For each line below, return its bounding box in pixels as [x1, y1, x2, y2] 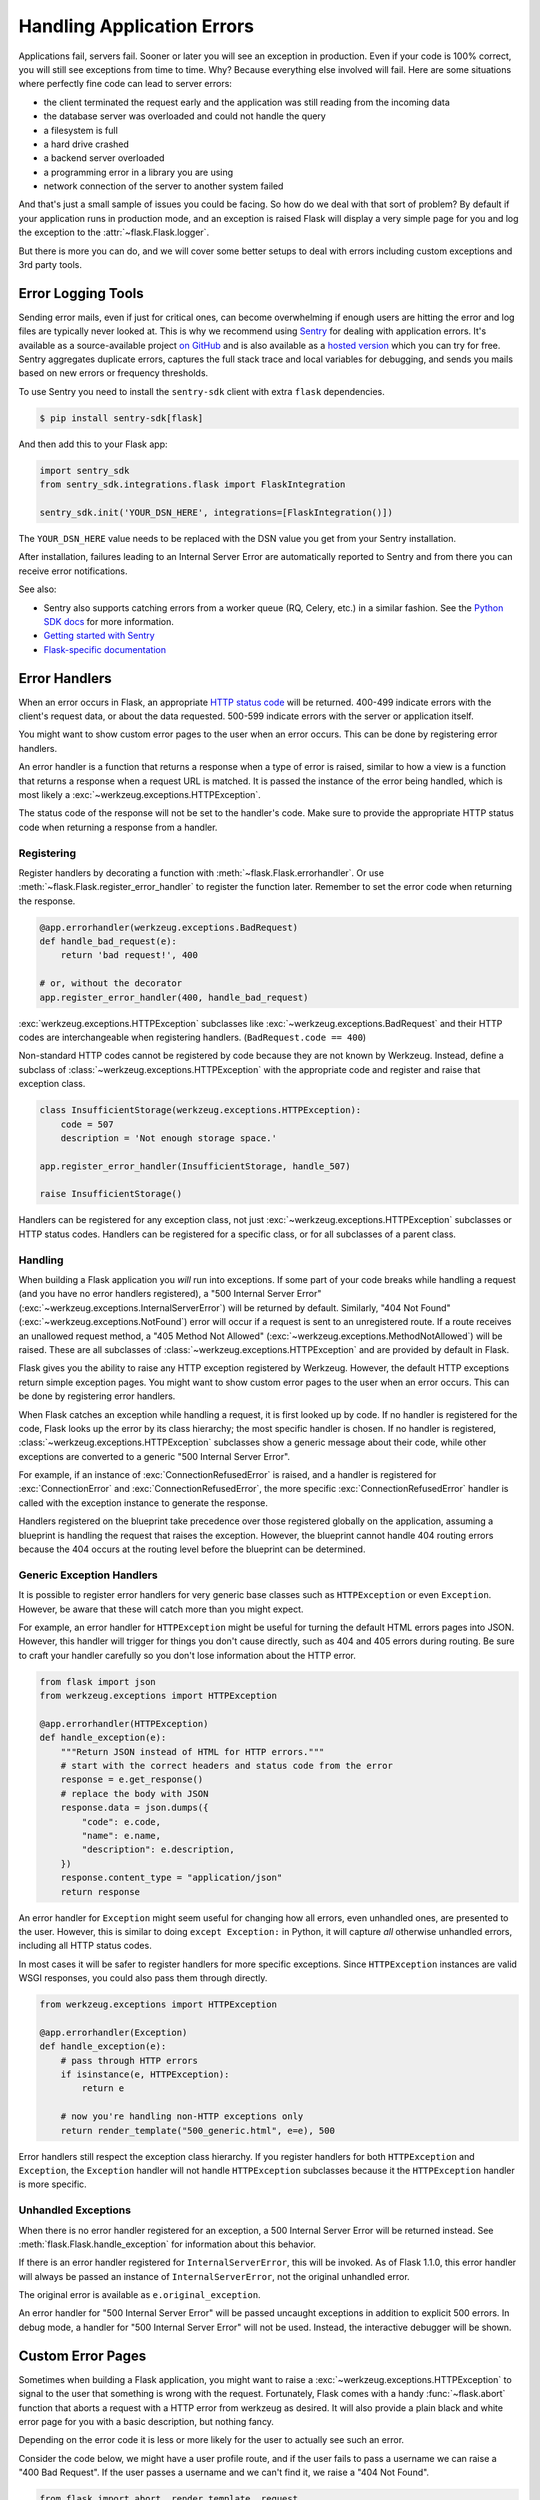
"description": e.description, [81, 1844, 235, 1855]
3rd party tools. [18, 259, 82, 271]
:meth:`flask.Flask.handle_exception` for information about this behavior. [18, 2238, 317, 2250]
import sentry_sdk [39, 465, 130, 476]
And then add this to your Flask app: [18, 438, 169, 450]
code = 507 [60, 1118, 114, 1130]
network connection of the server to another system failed [43, 180, 284, 192]
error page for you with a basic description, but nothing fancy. [18, 2415, 275, 2427]
